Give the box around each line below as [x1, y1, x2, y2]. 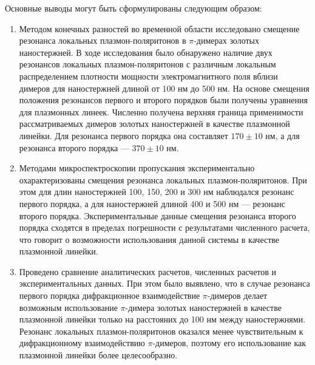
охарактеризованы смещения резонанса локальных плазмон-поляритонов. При [19, 173, 307, 186]
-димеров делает [207, 289, 268, 302]
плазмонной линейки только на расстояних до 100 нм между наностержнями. [19, 313, 306, 326]
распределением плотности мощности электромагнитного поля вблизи [19, 69, 278, 82]
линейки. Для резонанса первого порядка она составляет [19, 129, 228, 142]
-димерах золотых [194, 34, 259, 47]
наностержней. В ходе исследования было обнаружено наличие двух [19, 46, 273, 58]
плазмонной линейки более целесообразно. [19, 349, 178, 361]
